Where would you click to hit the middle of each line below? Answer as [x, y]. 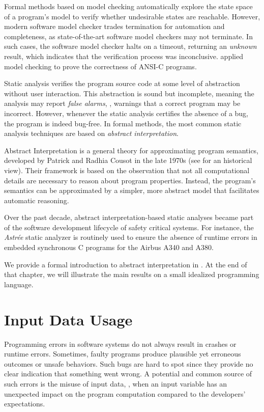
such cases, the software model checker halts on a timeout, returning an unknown [130, 46]
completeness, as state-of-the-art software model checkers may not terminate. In [128, 36]
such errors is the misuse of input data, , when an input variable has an [116, 383]
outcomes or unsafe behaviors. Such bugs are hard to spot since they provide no [129, 363]
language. [19, 284]
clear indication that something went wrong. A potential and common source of [128, 374]
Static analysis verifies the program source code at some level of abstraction [122, 83]
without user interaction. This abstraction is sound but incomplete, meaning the [129, 93]
